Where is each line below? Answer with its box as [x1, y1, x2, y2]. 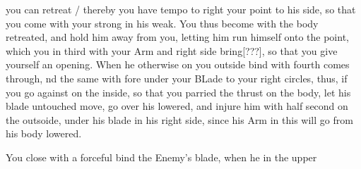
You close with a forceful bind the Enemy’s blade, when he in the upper [6, 149, 317, 164]
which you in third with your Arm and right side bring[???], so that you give [6, 43, 338, 58]
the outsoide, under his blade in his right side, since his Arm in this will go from [6, 112, 353, 127]
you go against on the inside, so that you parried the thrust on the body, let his [6, 84, 351, 99]
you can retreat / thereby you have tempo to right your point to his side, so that [6, 2, 356, 16]
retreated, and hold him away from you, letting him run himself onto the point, [6, 30, 349, 44]
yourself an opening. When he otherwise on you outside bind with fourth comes [6, 57, 350, 72]
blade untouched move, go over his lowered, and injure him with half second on [6, 99, 348, 113]
